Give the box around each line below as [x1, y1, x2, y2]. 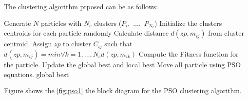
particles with [40, 18, 82, 28]
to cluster [63, 39, 91, 49]
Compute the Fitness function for [138, 48, 239, 59]
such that [104, 39, 133, 49]
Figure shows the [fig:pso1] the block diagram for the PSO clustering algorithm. [4, 85, 242, 96]
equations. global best [4, 69, 69, 79]
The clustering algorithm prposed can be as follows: [4, 1, 158, 11]
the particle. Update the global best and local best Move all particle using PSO [4, 59, 241, 69]
